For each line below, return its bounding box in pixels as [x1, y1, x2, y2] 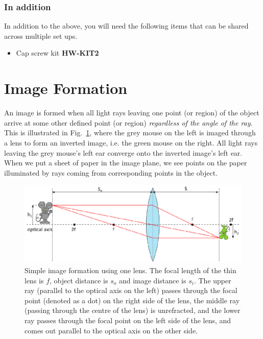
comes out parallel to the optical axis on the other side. [25, 325, 198, 335]
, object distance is [50, 275, 108, 285]
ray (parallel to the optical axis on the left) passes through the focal [25, 285, 237, 296]
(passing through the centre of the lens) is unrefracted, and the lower [25, 305, 241, 316]
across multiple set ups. [4, 30, 78, 41]
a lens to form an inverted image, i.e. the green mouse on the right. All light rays [4, 137, 258, 148]
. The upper [194, 275, 231, 285]
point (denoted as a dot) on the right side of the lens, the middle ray [25, 295, 240, 305]
